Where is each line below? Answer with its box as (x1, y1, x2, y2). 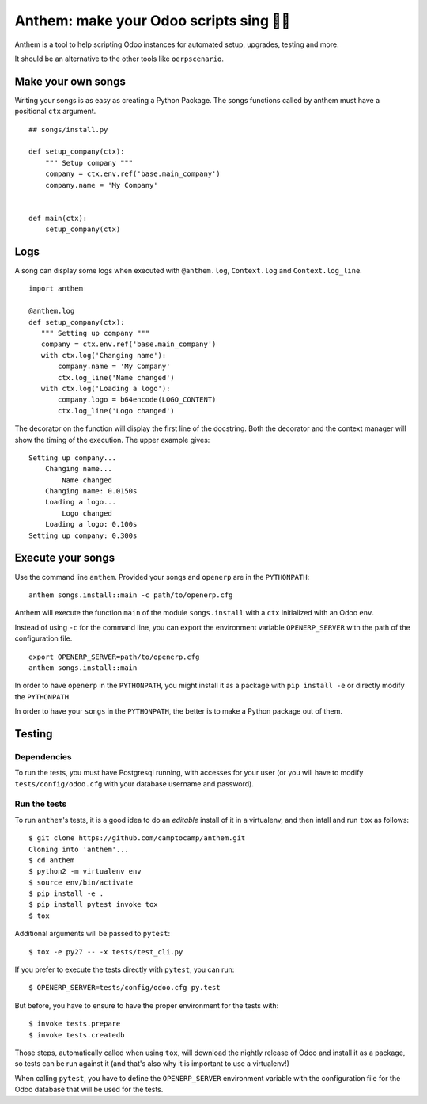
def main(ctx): (28, 214, 88, 223)
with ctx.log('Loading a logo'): (40, 384, 171, 393)
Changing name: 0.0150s (44, 487, 138, 496)
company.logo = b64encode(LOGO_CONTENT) (58, 395, 217, 404)
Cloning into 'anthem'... (28, 844, 130, 854)
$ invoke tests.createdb (28, 1030, 125, 1039)
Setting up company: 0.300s (28, 531, 138, 540)
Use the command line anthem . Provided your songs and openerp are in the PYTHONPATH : (14, 572, 310, 581)
